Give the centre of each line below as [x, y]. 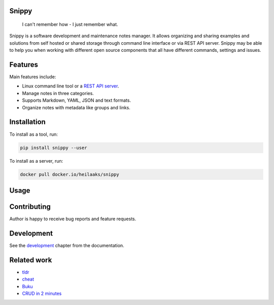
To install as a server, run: [36, 161]
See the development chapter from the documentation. [67, 245]
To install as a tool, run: [33, 134]
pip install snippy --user [54, 148]
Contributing [30, 207]
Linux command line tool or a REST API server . [71, 86]
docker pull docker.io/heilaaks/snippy [70, 174]
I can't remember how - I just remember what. [70, 24]
